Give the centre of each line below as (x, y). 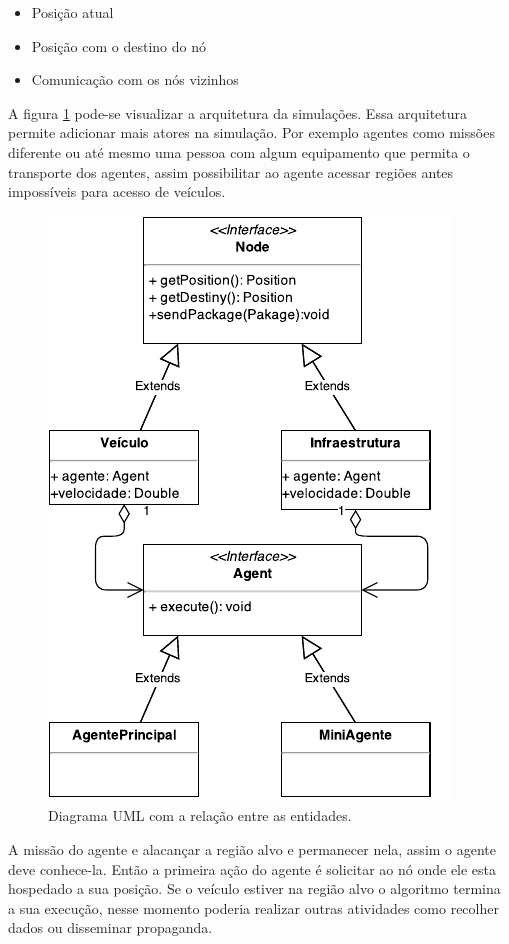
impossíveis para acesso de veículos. (117, 191)
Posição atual (72, 12)
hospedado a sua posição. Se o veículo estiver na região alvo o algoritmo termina (254, 888)
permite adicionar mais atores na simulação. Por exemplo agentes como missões (251, 132)
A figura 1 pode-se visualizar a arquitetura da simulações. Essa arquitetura (238, 112)
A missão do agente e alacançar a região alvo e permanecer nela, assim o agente (252, 848)
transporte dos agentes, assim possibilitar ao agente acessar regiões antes (231, 171)
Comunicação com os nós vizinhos (135, 79)
